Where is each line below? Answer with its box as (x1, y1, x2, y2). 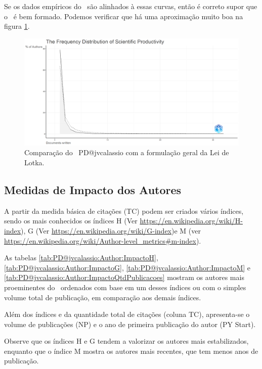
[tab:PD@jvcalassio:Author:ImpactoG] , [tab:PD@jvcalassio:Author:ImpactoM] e (4, 262, 251, 272)
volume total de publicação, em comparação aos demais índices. (4, 292, 201, 302)
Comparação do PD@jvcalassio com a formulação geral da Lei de (24, 147, 229, 158)
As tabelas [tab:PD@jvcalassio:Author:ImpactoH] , (4, 252, 158, 263)
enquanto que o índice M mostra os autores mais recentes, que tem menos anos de (4, 345, 258, 356)
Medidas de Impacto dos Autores (4, 181, 182, 197)
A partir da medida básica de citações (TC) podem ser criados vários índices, (4, 205, 244, 216)
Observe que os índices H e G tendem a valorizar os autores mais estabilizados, (4, 336, 249, 346)
